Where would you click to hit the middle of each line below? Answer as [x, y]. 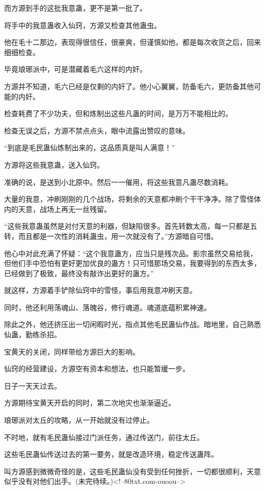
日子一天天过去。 [33, 385]
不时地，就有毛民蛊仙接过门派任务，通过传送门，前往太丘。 [104, 437]
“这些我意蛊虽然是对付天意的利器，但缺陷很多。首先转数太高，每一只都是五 [131, 226]
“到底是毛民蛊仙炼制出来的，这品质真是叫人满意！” [90, 147]
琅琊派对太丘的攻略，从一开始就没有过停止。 [79, 420]
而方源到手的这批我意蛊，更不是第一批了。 [75, 8]
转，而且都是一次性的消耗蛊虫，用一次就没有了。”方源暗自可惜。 [111, 236]
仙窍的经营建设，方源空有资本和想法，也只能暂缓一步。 [97, 369]
